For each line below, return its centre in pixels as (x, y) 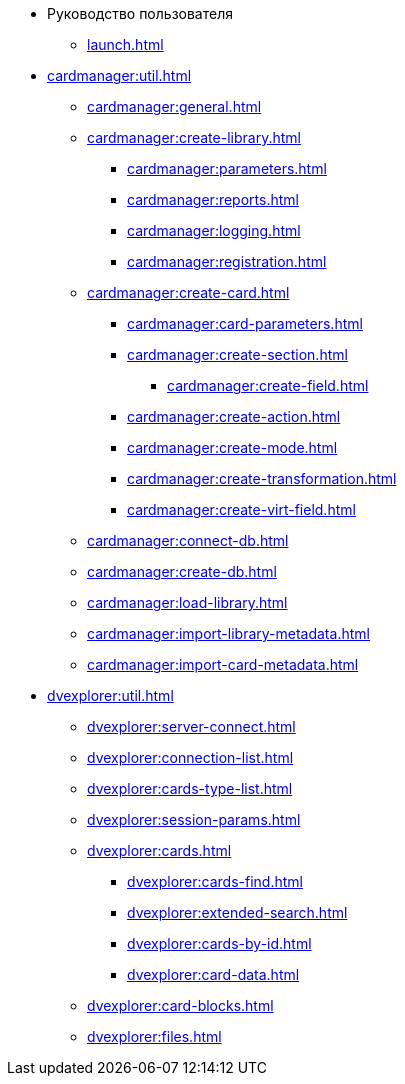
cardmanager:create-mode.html (232, 447)
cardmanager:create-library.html (194, 137)
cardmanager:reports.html (213, 199)
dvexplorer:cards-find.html (215, 881)
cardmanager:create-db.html (182, 571)
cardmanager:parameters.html (227, 168)
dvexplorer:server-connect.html (191, 726)
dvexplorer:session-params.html (194, 819)
